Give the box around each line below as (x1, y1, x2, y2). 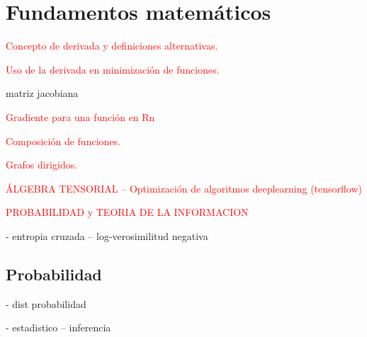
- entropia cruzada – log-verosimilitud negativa (6, 228, 208, 243)
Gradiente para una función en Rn (6, 109, 155, 124)
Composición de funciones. (6, 133, 120, 148)
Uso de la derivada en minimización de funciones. (6, 62, 220, 76)
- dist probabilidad (6, 296, 86, 311)
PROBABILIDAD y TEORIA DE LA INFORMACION (6, 205, 249, 219)
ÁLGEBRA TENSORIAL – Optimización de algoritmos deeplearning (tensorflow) (6, 181, 363, 195)
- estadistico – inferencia (6, 320, 111, 335)
